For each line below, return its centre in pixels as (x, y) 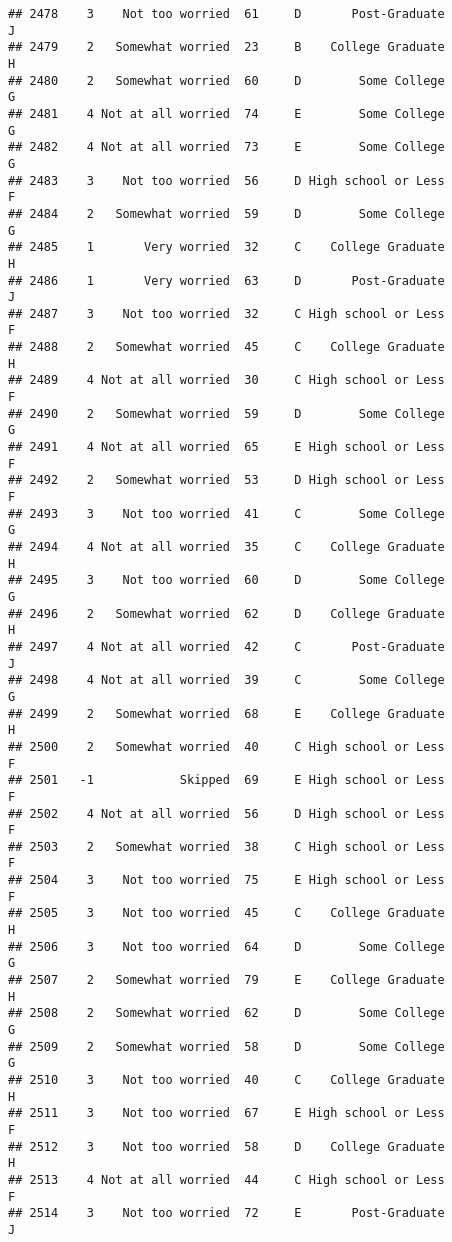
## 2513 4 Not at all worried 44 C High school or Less (226, 1179)
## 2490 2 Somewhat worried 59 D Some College (226, 413)
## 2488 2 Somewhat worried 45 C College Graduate (226, 347)
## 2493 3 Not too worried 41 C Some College (226, 513)
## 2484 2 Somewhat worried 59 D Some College (226, 213)
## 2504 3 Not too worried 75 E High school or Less (226, 880)
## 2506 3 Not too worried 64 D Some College (226, 946)
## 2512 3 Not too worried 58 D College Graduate (226, 1146)
